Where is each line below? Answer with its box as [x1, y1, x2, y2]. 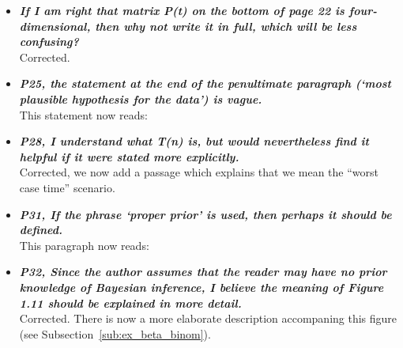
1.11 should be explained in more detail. [19, 294, 242, 311]
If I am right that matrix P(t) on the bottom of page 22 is [19, 2, 345, 18]
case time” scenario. [19, 179, 115, 195]
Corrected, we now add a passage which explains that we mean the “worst [19, 164, 379, 180]
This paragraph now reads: [19, 236, 149, 253]
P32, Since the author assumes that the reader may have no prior [19, 263, 387, 280]
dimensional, [19, 17, 91, 34]
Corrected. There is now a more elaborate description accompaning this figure [19, 310, 397, 327]
